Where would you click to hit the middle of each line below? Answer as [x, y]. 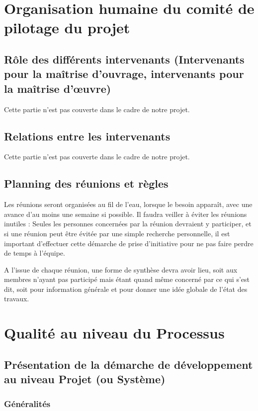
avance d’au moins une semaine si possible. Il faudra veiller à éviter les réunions [126, 214]
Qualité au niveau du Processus [114, 333]
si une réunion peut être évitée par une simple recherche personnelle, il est [117, 233]
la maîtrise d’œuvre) [58, 88]
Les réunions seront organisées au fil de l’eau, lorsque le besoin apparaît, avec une [128, 204]
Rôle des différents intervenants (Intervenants [124, 59]
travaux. [17, 299]
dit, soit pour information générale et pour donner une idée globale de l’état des [126, 289]
